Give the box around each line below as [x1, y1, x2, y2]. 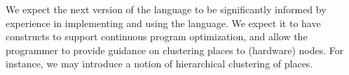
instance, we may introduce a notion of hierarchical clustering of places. [6, 56, 313, 71]
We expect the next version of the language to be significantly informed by [6, 2, 327, 16]
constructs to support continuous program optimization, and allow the [6, 29, 308, 44]
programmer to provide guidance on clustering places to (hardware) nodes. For [6, 42, 344, 57]
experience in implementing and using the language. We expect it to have [6, 15, 321, 30]
